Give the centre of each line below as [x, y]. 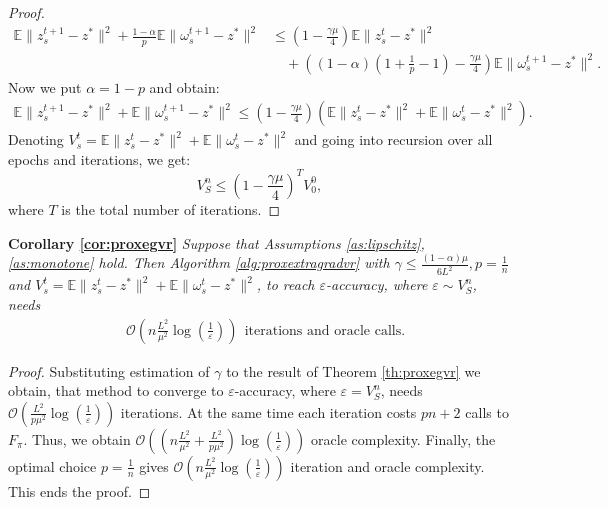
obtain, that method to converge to [116, 390]
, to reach [285, 284]
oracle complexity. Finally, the [403, 438]
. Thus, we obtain [77, 438]
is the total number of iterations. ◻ [171, 208]
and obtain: [184, 86]
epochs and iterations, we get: [99, 158]
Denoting [36, 139]
